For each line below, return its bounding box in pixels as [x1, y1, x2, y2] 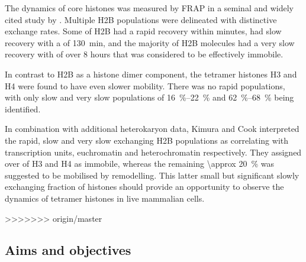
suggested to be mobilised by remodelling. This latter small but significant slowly [5, 169, 299, 181]
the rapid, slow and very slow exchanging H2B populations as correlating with [5, 134, 289, 146]
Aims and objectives [5, 241, 131, 259]
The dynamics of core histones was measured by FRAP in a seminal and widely [5, 2, 294, 14]
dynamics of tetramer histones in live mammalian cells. [5, 192, 205, 204]
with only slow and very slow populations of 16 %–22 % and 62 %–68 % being [5, 91, 294, 103]
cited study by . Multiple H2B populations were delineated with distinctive [5, 13, 277, 25]
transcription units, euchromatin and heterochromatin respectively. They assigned [5, 145, 302, 158]
